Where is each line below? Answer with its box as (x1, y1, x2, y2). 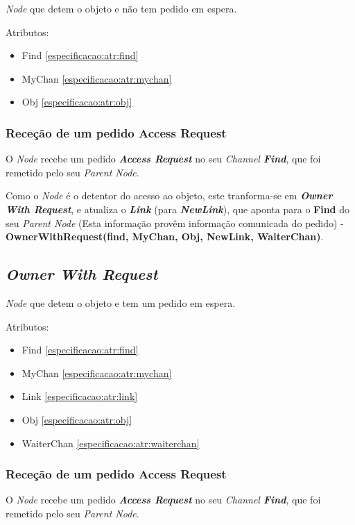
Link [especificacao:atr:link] (21, 389, 138, 403)
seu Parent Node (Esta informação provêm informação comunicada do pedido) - (6, 215, 344, 230)
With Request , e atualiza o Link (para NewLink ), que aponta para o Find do (6, 201, 350, 216)
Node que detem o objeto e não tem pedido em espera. (6, 1, 237, 15)
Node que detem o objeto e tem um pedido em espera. (6, 295, 236, 310)
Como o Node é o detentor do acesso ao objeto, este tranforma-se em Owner (6, 188, 333, 203)
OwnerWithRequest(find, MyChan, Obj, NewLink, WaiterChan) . (6, 229, 324, 244)
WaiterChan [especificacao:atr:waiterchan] (21, 435, 200, 450)
